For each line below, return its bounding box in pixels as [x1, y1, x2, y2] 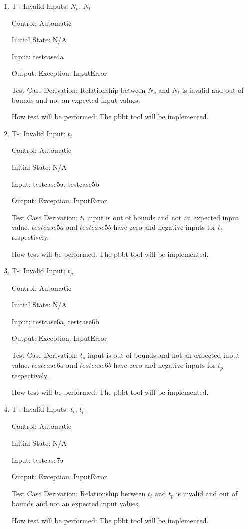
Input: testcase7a [11, 454, 64, 465]
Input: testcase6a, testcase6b [11, 316, 99, 326]
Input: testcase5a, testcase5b [11, 178, 99, 189]
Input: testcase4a [11, 51, 64, 61]
